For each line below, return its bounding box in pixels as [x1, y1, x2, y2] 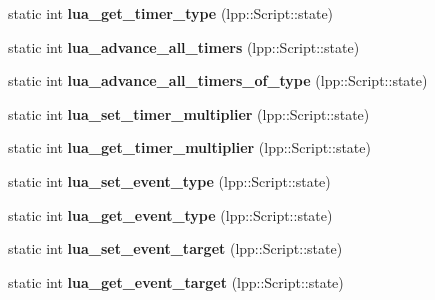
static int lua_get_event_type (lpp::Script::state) [8, 204, 333, 225]
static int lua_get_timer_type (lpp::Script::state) [8, 3, 334, 23]
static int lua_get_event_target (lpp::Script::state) [8, 271, 344, 292]
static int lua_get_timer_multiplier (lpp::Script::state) [8, 137, 371, 158]
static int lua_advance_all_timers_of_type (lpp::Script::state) [8, 70, 428, 91]
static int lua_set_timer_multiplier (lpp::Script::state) [8, 103, 370, 124]
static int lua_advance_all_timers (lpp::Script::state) [8, 36, 360, 57]
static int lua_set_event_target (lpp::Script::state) [8, 238, 343, 259]
